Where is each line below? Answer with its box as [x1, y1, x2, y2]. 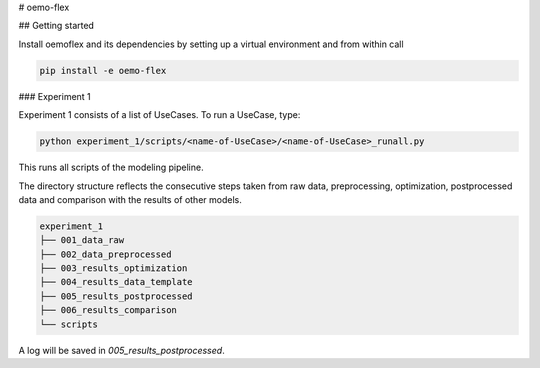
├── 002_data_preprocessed [39, 248, 172, 260]
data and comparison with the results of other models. [18, 193, 242, 205]
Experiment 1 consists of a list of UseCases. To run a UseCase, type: [18, 109, 301, 121]
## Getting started [18, 20, 95, 32]
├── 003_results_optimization [39, 263, 188, 274]
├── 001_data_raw [39, 235, 125, 246]
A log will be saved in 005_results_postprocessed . [18, 344, 225, 356]
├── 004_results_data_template [39, 276, 194, 288]
